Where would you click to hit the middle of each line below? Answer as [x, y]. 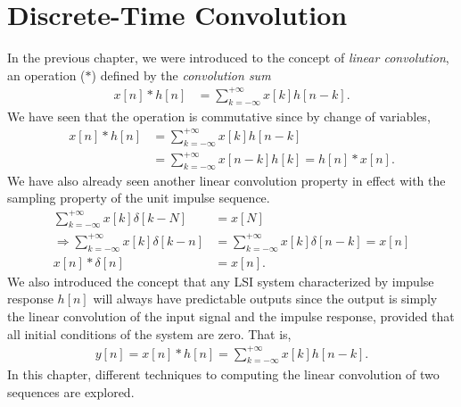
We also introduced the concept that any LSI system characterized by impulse [221, 281]
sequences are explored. [71, 392]
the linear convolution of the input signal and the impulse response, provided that [231, 316]
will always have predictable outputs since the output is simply [265, 299]
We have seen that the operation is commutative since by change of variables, [219, 116]
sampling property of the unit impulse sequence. [139, 198]
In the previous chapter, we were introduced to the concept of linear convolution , [228, 58]
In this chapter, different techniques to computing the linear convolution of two [223, 374]
